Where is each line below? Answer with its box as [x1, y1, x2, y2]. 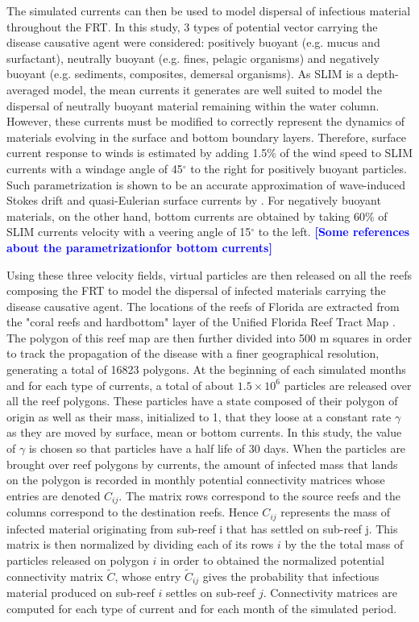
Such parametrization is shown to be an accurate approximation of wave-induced [6, 176, 405, 193]
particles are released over [284, 376, 412, 393]
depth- [366, 65, 399, 82]
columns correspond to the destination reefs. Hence [6, 504, 259, 520]
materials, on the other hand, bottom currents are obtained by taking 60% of [6, 207, 388, 224]
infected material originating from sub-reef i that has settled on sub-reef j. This [6, 520, 398, 537]
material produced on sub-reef [6, 584, 155, 601]
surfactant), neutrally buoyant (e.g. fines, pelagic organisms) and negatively [6, 49, 380, 66]
